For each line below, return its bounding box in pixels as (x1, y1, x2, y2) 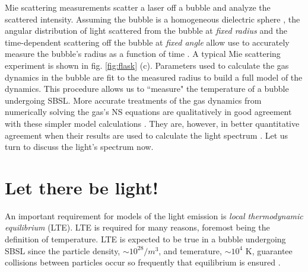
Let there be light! (5, 175, 158, 199)
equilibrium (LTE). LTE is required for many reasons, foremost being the (5, 221, 270, 233)
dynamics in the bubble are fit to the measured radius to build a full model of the (5, 71, 303, 83)
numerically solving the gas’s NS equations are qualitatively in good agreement (5, 105, 292, 118)
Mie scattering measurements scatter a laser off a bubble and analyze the (5, 1, 271, 13)
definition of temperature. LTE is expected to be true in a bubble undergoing (5, 233, 286, 245)
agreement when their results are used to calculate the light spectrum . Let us (5, 129, 288, 141)
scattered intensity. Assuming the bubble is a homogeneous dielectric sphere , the (5, 12, 300, 25)
